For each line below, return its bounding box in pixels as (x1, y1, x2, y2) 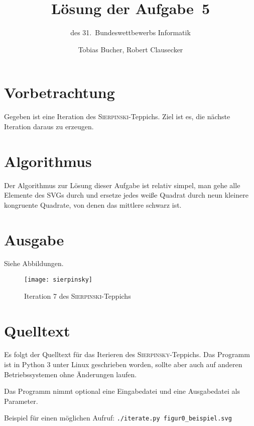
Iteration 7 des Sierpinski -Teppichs (24, 290, 131, 301)
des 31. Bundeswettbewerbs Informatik (70, 27, 191, 38)
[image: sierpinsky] (24, 276, 93, 284)
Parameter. (4, 395, 38, 406)
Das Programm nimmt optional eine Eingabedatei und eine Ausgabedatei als (4, 386, 240, 396)
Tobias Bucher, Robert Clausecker (78, 44, 183, 54)
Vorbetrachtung (4, 82, 115, 103)
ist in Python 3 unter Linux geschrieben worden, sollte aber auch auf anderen (4, 359, 242, 370)
